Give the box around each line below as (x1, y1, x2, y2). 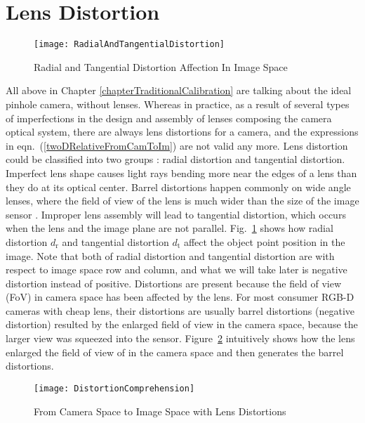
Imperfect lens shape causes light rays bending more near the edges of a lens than (6, 165, 357, 180)
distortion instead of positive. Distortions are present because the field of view (6, 275, 342, 290)
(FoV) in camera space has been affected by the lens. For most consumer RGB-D (6, 289, 354, 304)
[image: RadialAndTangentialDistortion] (34, 39, 225, 50)
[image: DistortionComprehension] (34, 383, 195, 393)
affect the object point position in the (183, 234, 345, 249)
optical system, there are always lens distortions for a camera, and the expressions (6, 124, 359, 139)
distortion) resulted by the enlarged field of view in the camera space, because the (6, 317, 358, 332)
